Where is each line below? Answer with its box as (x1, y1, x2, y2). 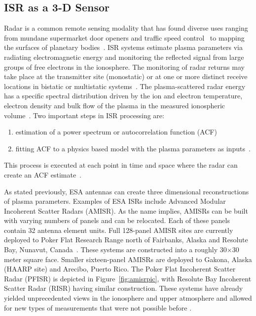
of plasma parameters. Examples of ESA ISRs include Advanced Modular (4, 196, 226, 206)
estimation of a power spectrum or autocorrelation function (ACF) (15, 127, 217, 137)
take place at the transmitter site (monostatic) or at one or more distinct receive (4, 71, 248, 82)
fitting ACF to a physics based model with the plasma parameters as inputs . (15, 143, 251, 153)
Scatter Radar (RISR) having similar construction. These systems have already (4, 283, 243, 293)
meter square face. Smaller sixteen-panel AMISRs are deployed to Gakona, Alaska (4, 254, 252, 264)
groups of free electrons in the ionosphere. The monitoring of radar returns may (4, 61, 245, 72)
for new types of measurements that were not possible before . (4, 302, 192, 313)
